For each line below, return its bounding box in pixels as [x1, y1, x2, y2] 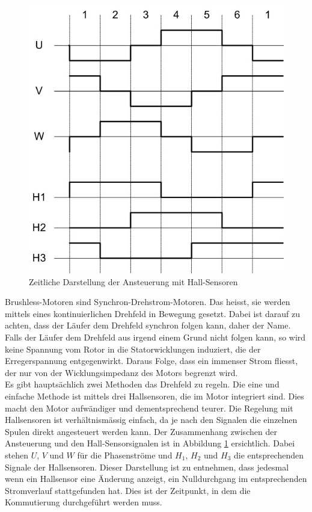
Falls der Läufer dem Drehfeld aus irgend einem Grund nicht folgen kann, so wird [5, 331, 306, 344]
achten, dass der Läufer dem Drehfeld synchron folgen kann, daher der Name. [5, 319, 291, 332]
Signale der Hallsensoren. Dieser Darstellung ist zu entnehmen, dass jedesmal [5, 460, 289, 473]
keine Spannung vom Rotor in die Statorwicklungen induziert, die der [5, 342, 261, 355]
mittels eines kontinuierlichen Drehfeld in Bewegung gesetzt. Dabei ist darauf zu [5, 307, 300, 319]
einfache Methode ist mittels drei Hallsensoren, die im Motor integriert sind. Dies [5, 390, 304, 402]
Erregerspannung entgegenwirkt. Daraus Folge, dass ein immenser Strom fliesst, [5, 354, 298, 367]
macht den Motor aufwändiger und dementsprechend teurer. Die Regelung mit [5, 401, 293, 414]
